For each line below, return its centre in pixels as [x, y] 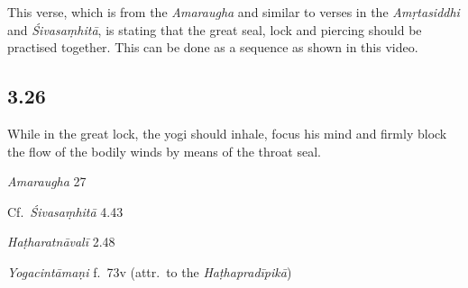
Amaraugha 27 [47, 181]
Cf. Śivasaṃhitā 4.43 [65, 211]
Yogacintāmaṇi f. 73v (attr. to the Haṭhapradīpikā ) [150, 271]
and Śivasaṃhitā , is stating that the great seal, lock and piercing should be [215, 29]
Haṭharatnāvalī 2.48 [61, 242]
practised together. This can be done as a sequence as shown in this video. [213, 47]
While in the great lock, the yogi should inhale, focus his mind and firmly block [227, 133]
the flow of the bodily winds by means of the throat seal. [164, 151]
